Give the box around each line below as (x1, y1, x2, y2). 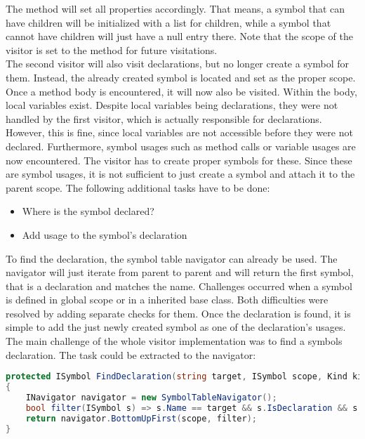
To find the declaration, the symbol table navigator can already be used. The (6, 251, 338, 266)
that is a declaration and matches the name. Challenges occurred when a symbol (6, 278, 352, 293)
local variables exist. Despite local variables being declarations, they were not (6, 98, 338, 112)
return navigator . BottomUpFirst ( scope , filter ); (25, 413, 258, 424)
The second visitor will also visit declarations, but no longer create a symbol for (6, 56, 350, 71)
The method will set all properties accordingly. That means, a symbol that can (6, 1, 345, 15)
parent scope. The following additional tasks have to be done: (6, 180, 270, 195)
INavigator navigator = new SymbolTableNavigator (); (25, 393, 277, 402)
